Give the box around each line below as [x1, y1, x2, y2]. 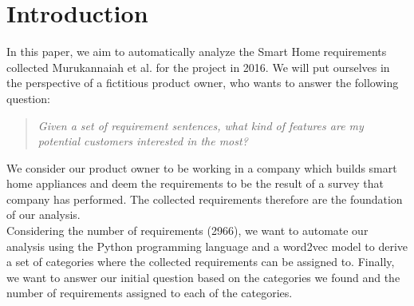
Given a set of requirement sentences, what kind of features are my [37, 117, 364, 133]
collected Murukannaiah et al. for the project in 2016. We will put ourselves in [6, 58, 390, 75]
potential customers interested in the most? [37, 133, 248, 149]
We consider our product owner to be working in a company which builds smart [6, 159, 397, 176]
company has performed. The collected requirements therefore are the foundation [6, 190, 403, 207]
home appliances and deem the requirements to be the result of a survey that [6, 175, 384, 192]
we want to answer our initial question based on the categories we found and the [6, 268, 400, 285]
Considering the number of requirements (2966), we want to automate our [6, 222, 369, 239]
